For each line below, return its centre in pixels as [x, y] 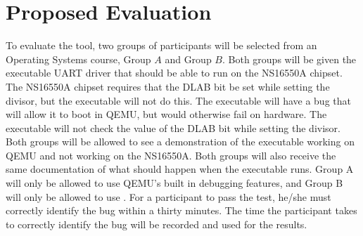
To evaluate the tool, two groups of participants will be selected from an [161, 45]
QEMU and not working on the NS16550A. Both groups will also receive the [171, 155]
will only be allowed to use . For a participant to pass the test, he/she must [168, 196]
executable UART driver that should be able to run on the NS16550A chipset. [174, 73]
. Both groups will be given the [289, 59]
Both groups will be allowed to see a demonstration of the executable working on [180, 142]
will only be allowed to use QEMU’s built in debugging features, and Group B [174, 183]
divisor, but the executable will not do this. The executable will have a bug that [178, 100]
